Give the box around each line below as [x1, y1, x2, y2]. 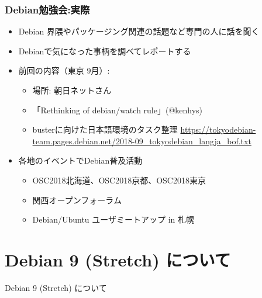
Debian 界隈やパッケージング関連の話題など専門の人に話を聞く [18, 25, 260, 37]
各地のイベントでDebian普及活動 [18, 154, 143, 167]
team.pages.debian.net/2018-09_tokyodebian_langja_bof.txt [32, 134, 251, 147]
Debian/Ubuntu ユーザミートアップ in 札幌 [32, 213, 195, 226]
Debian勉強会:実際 [5, 2, 90, 16]
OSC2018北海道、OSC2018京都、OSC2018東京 [32, 174, 206, 186]
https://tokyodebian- [180, 123, 256, 136]
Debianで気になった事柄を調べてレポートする [18, 44, 191, 57]
